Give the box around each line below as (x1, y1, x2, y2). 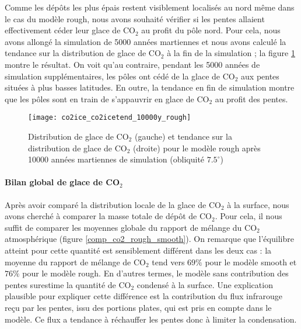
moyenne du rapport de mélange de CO (5, 255, 146, 268)
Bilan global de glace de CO (5, 176, 120, 188)
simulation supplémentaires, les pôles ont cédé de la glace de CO (5, 70, 235, 82)
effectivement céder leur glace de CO (5, 24, 136, 36)
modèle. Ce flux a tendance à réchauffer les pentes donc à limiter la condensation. (5, 313, 297, 325)
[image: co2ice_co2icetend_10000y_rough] (28, 113, 191, 122)
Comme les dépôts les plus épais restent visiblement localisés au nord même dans (5, 1, 295, 13)
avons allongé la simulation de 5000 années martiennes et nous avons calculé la (5, 35, 286, 47)
